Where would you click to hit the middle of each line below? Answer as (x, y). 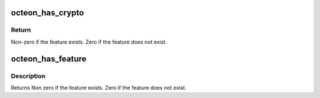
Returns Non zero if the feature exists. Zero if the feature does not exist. (99, 87)
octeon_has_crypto (47, 13)
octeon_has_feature (49, 59)
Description (28, 76)
